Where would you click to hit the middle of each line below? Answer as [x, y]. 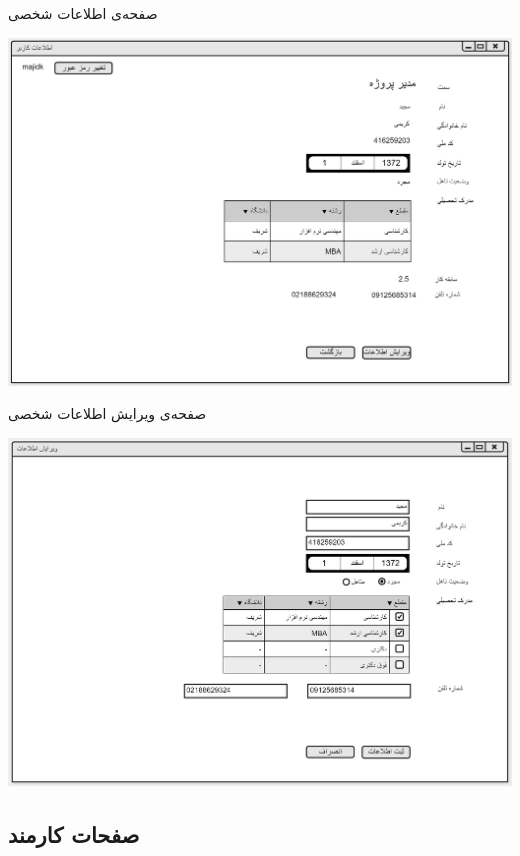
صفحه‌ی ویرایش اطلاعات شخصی [107, 413]
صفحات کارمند [74, 834]
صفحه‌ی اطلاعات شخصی [83, 13]
